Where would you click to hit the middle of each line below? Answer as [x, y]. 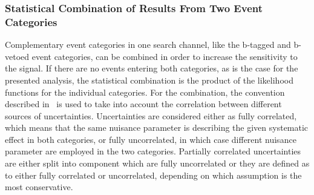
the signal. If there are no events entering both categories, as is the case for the [152, 68]
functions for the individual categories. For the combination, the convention [145, 92]
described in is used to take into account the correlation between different [143, 104]
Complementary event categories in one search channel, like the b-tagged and [148, 45]
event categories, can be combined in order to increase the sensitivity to [165, 56]
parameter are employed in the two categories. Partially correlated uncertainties [153, 151]
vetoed [17, 56]
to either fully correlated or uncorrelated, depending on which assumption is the [153, 175]
